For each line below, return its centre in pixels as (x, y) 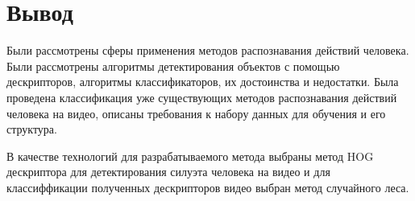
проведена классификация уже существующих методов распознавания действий (202, 97)
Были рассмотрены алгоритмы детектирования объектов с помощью (173, 66)
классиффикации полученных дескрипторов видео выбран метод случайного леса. (208, 187)
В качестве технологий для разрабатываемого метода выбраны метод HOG (190, 156)
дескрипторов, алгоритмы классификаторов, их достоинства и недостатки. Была (203, 82)
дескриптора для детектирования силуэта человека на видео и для (168, 172)
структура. (32, 129)
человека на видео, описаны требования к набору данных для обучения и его (196, 113)
